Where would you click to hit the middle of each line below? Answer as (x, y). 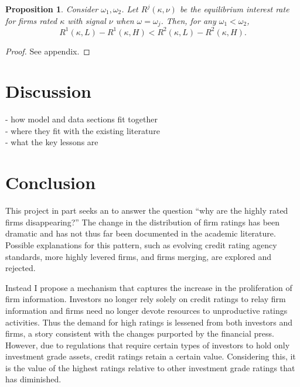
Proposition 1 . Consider (52, 9)
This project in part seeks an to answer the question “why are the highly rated (147, 210)
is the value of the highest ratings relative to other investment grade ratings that (150, 367)
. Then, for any (188, 20)
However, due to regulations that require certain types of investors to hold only (148, 345)
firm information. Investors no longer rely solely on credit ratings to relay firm (146, 299)
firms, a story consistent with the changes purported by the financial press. (140, 333)
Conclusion (51, 182)
